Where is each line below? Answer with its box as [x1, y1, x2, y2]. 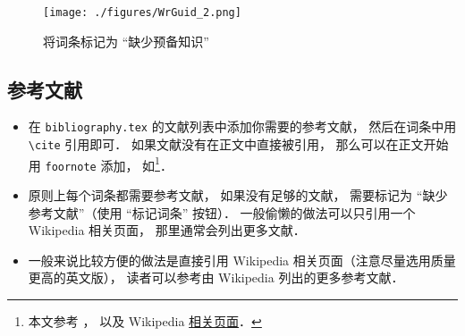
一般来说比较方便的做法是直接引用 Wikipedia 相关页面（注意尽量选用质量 [28, 250, 456, 269]
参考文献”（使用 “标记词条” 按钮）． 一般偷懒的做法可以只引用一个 [28, 203, 416, 222]
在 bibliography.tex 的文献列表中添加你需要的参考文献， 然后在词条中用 [28, 117, 457, 136]
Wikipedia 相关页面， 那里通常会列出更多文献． [28, 221, 306, 239]
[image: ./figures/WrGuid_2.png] [43, 6, 241, 19]
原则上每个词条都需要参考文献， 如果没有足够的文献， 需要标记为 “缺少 [28, 186, 448, 205]
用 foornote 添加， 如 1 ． [28, 153, 173, 174]
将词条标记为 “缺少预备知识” [43, 31, 209, 50]
